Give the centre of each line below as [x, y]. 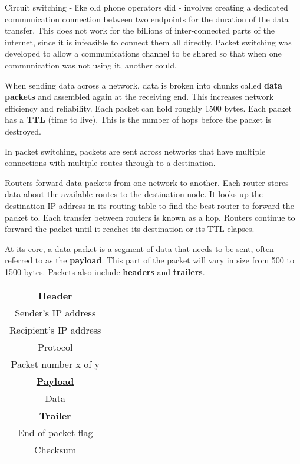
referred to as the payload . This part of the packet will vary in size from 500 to [149, 260]
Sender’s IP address [55, 313]
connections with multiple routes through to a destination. [110, 163]
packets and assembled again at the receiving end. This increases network [139, 97]
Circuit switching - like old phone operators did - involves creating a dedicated [146, 7]
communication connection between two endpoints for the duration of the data [147, 19]
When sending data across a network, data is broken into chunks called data [144, 85]
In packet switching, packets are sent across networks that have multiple [135, 151]
